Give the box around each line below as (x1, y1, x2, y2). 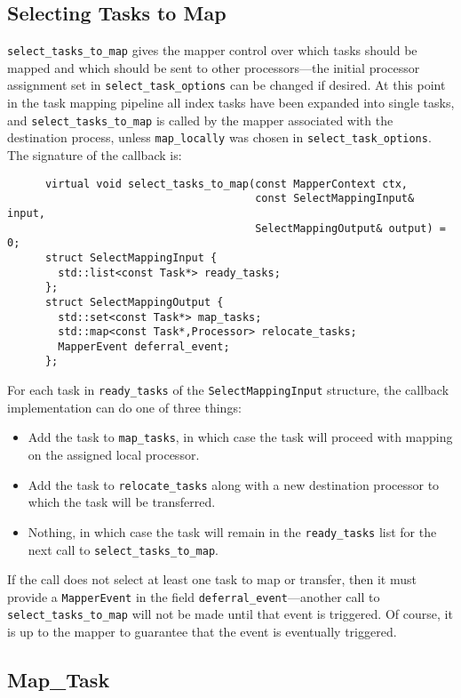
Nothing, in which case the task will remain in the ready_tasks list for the (28, 522, 437, 541)
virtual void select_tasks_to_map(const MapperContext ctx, (44, 177, 409, 190)
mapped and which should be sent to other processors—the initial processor (7, 58, 420, 76)
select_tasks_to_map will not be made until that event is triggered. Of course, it (7, 605, 453, 623)
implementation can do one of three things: (7, 397, 242, 416)
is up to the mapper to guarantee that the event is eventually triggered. (7, 622, 397, 641)
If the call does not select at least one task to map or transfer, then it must (7, 570, 417, 589)
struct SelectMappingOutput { (44, 295, 224, 309)
